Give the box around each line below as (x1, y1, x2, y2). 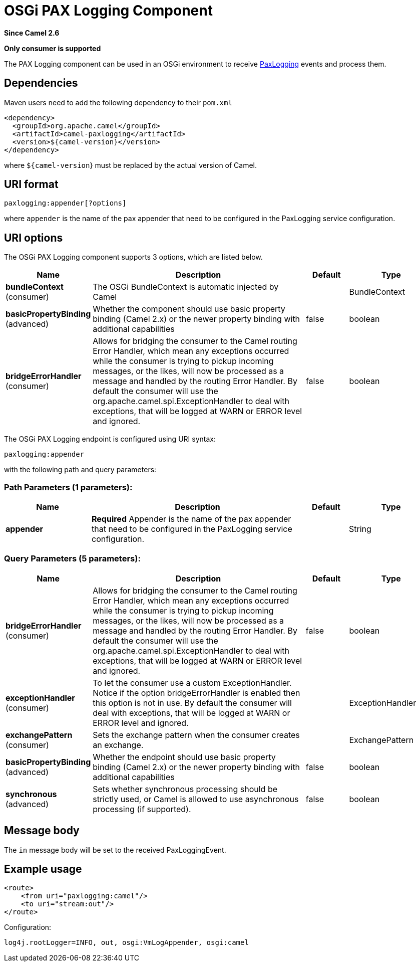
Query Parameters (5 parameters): (4, 553, 141, 564)
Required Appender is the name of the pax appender (92, 514, 291, 524)
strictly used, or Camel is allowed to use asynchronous (93, 794, 299, 804)
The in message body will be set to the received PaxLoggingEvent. (4, 845, 226, 854)
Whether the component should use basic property (93, 304, 285, 314)
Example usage (4, 863, 82, 876)
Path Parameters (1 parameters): (4, 482, 133, 492)
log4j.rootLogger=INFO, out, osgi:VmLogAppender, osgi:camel (4, 938, 249, 947)
